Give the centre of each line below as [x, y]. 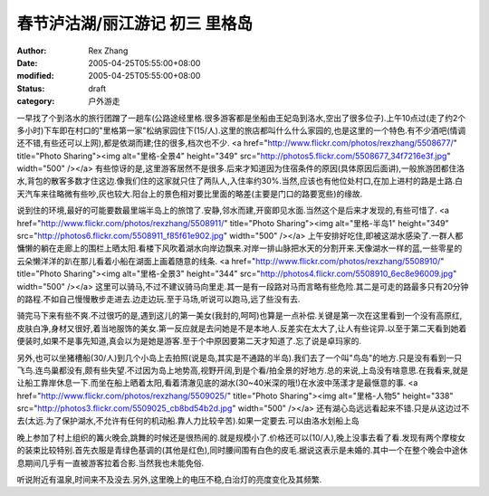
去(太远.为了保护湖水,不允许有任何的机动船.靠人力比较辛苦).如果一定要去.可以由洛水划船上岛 [188, 421]
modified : [35, 76]
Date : [27, 62]
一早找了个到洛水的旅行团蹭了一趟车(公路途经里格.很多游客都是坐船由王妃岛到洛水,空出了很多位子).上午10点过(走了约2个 [241, 118]
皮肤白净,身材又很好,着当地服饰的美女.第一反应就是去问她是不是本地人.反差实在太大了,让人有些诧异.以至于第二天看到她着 [242, 328]
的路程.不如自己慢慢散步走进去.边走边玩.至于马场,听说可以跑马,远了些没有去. [158, 299]
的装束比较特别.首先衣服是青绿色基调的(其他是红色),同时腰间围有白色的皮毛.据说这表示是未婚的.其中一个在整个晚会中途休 [242, 450]
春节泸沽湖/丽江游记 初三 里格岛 [135, 24]
